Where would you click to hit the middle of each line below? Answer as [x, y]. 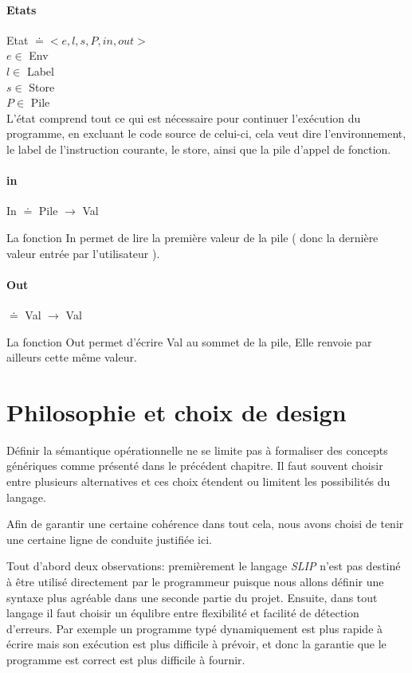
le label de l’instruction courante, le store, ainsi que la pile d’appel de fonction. [199, 149]
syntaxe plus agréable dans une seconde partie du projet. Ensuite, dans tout [192, 597]
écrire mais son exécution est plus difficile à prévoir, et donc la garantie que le [196, 644]
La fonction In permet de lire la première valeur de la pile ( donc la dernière [192, 237]
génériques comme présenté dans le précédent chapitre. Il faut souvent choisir [195, 466]
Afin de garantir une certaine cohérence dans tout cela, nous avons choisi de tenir [205, 524]
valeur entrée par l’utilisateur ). [83, 253]
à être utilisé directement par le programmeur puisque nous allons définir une [195, 581]
